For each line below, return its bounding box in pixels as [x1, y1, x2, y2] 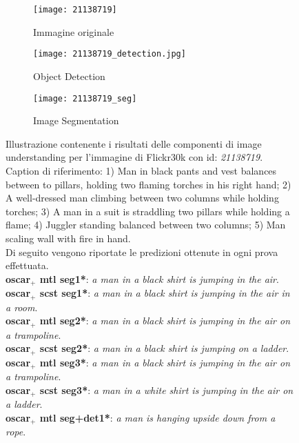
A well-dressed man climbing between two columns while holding [6, 190, 279, 205]
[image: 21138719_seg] [33, 93, 137, 104]
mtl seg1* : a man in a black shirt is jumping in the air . [39, 271, 279, 286]
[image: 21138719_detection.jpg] [33, 49, 186, 59]
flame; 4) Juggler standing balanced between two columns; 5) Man [6, 217, 286, 232]
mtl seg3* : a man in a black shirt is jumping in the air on [39, 355, 291, 369]
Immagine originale [33, 24, 114, 39]
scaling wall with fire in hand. [6, 230, 131, 245]
